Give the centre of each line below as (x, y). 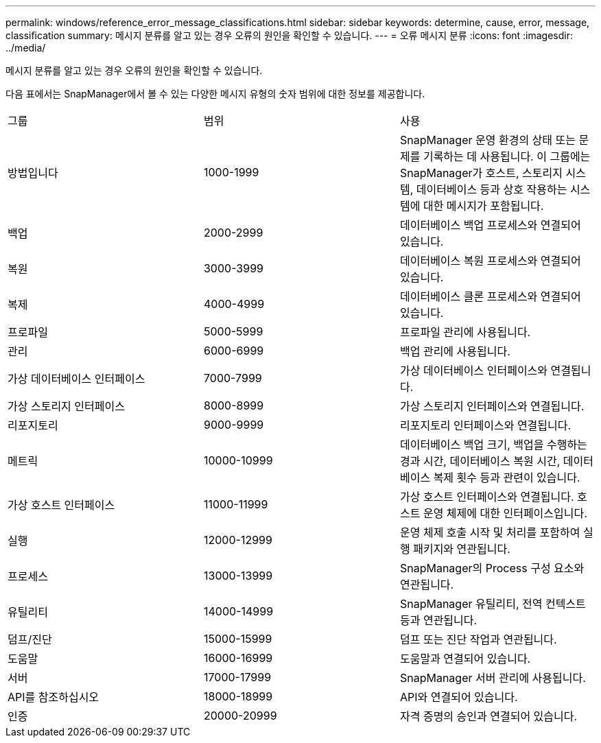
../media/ (26, 48)
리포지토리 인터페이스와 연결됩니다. (485, 425)
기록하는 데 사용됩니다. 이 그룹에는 (507, 156)
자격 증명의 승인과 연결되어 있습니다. (488, 716)
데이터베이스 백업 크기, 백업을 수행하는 (493, 445)
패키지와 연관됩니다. (462, 549)
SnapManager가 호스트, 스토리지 (481, 173)
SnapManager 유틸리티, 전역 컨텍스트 (493, 604)
